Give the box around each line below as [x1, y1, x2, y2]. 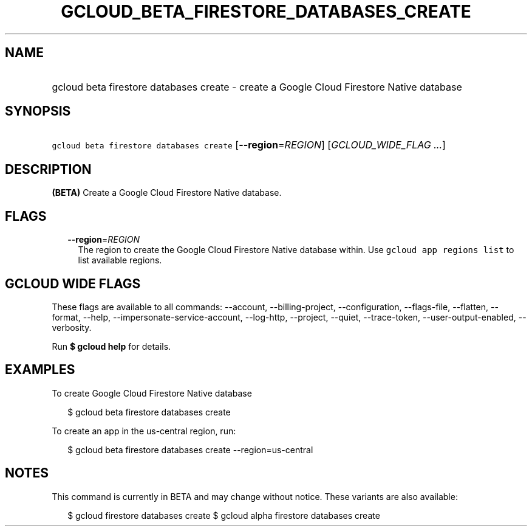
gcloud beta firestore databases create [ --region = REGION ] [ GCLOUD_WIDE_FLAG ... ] [52, 139, 446, 151]
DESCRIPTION [5, 161, 92, 177]
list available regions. [78, 255, 162, 266]
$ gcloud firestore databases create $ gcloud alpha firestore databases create [67, 510, 380, 521]
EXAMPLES [5, 362, 75, 378]
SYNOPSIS [5, 103, 71, 119]
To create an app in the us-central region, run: [52, 425, 236, 436]
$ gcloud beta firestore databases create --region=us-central [67, 444, 313, 455]
